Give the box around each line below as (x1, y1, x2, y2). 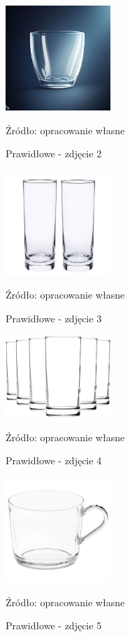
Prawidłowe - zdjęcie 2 (6, 146, 102, 161)
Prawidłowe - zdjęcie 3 (6, 310, 102, 325)
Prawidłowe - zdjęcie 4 (6, 453, 102, 468)
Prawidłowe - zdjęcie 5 (6, 618, 102, 633)
